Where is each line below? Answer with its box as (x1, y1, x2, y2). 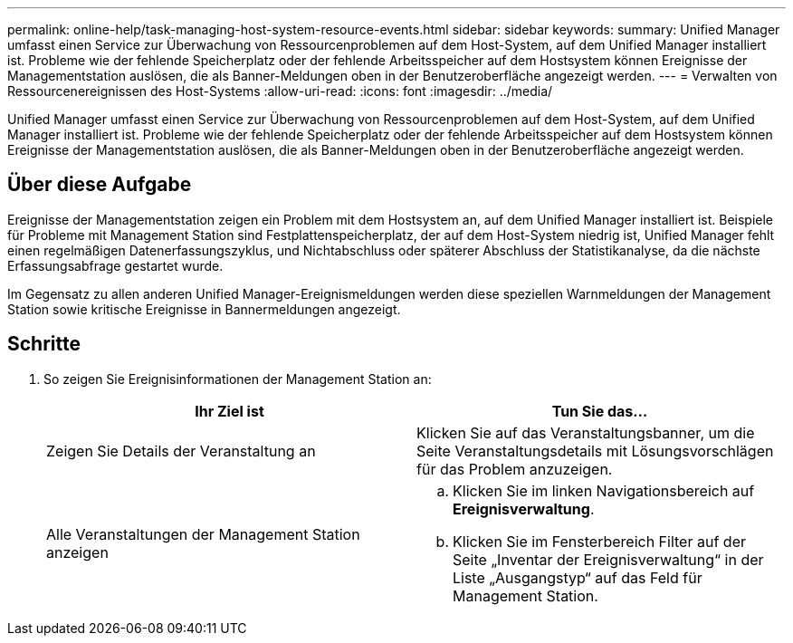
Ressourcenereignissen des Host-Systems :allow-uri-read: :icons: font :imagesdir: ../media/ (7, 83, 553, 99)
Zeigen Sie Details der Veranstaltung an (46, 441, 316, 460)
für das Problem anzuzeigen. (416, 459, 613, 478)
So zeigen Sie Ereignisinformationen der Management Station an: (43, 370, 432, 387)
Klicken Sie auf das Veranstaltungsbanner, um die (416, 423, 755, 442)
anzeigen (46, 542, 109, 561)
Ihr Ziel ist (195, 401, 264, 420)
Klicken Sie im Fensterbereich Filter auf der (453, 532, 746, 551)
